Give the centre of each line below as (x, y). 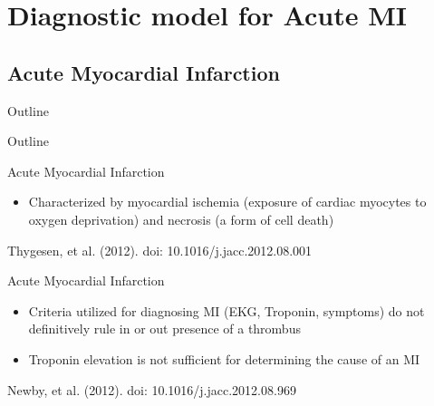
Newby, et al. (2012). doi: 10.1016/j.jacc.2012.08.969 (152, 389)
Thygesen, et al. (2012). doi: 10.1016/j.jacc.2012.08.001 (160, 250)
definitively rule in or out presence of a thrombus (164, 329)
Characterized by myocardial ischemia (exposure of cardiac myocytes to (227, 202)
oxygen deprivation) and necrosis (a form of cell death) (181, 219)
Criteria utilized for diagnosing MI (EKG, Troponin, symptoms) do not (227, 310)
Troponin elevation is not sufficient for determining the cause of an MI (224, 358)
